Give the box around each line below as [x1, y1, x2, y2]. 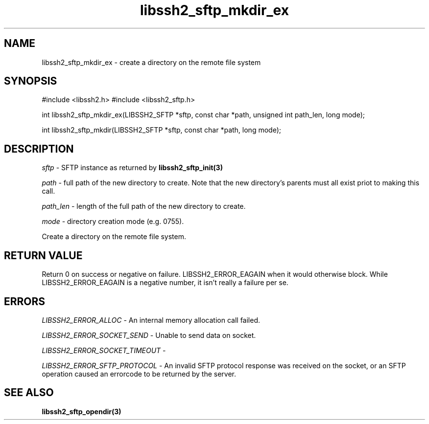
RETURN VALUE [4, 249, 83, 262]
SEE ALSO [4, 386, 54, 399]
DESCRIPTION [4, 142, 74, 155]
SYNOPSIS [4, 75, 57, 88]
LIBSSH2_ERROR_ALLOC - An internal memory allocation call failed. [42, 315, 261, 324]
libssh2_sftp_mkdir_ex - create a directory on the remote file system [42, 58, 261, 67]
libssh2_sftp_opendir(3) [42, 407, 121, 416]
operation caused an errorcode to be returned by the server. [42, 369, 237, 378]
